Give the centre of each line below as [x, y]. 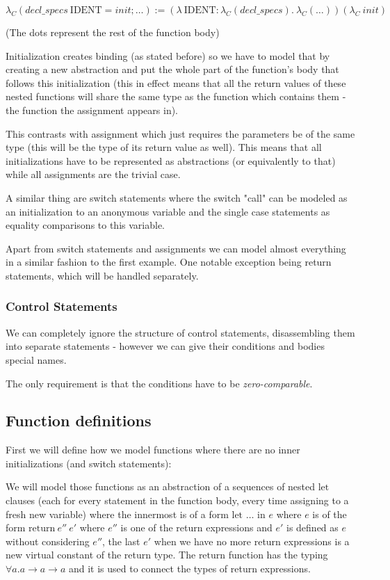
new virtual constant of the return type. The [101, 555]
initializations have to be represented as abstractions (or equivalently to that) [171, 160]
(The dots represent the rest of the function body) [113, 32]
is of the [330, 514]
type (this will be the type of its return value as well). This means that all [164, 147]
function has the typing [278, 555]
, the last [121, 541]
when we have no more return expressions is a [252, 541]
